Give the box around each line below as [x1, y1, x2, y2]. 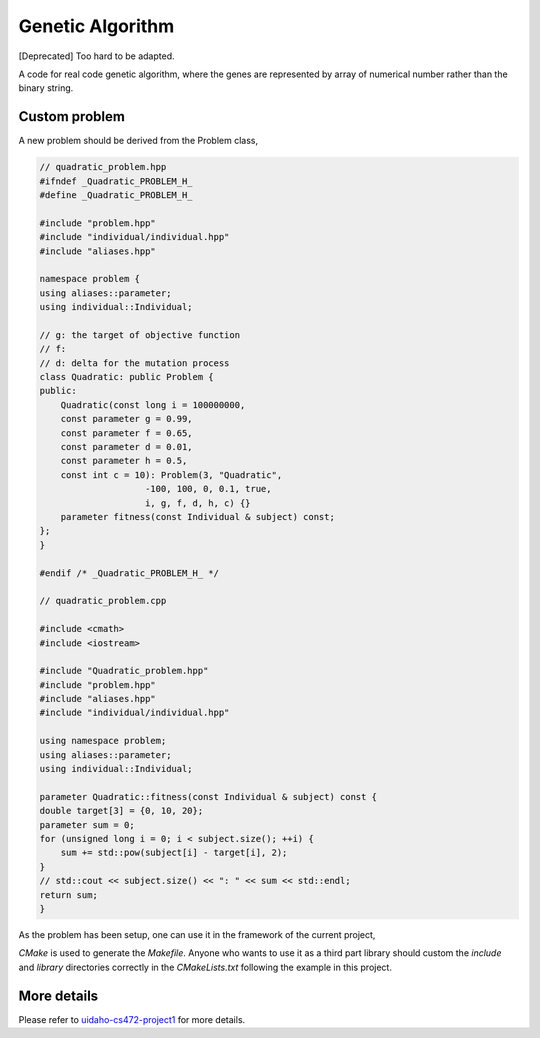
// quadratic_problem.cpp [39, 595, 167, 607]
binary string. [18, 82, 74, 94]
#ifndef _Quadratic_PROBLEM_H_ [39, 175, 194, 187]
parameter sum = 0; [39, 819, 135, 830]
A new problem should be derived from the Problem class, [18, 135, 259, 147]
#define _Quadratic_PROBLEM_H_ [39, 190, 194, 200]
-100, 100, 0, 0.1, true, [145, 483, 272, 495]
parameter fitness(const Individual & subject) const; [60, 511, 335, 522]
